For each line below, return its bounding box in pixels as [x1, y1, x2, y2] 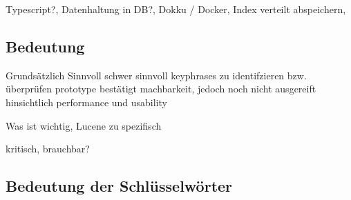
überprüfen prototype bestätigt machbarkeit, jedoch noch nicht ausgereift [6, 81, 316, 96]
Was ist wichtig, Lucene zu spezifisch [6, 118, 162, 132]
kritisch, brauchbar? [6, 141, 90, 156]
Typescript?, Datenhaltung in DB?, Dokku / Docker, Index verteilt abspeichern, [6, 2, 346, 16]
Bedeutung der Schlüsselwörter [6, 175, 233, 197]
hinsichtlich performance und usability [6, 94, 167, 109]
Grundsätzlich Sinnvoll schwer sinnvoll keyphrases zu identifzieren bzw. [6, 68, 307, 82]
